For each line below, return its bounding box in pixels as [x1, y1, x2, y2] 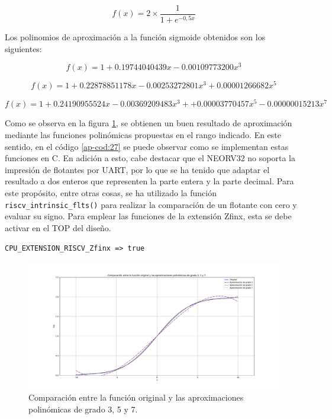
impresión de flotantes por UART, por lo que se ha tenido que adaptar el [5, 163, 270, 175]
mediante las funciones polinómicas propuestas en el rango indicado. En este [5, 128, 282, 140]
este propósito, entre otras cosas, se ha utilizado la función [5, 186, 217, 199]
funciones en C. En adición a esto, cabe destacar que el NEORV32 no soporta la [5, 152, 295, 164]
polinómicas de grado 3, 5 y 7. [28, 402, 138, 415]
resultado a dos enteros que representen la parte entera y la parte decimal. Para [5, 175, 294, 187]
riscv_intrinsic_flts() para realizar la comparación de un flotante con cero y [5, 198, 297, 210]
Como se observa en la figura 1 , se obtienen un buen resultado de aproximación [5, 117, 292, 129]
